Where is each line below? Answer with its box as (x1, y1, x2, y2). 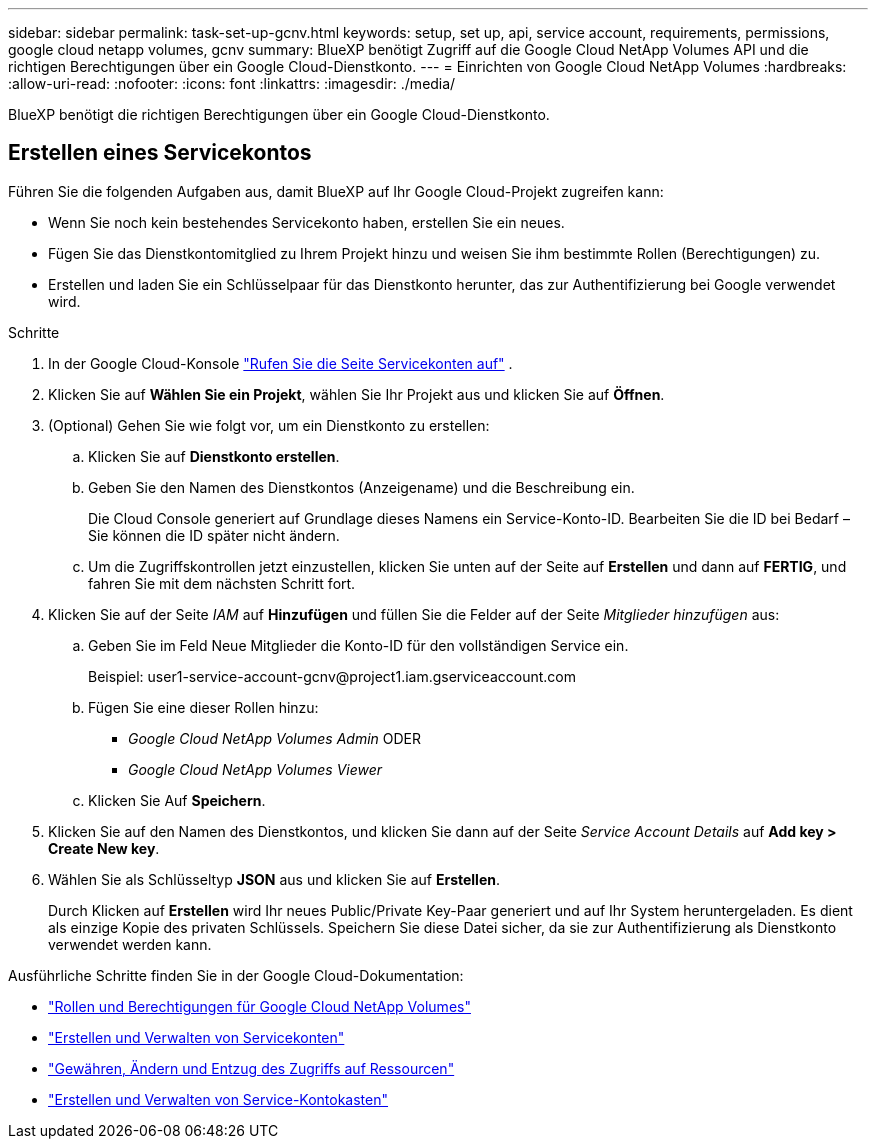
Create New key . (48, 839, 160, 857)
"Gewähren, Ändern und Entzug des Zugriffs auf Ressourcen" (48, 1059, 455, 1077)
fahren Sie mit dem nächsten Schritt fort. (88, 574, 356, 592)
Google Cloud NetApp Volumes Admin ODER (128, 729, 422, 747)
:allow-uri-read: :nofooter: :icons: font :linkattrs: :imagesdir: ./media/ (8, 75, 456, 92)
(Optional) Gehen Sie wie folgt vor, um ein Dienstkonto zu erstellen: (48, 416, 490, 434)
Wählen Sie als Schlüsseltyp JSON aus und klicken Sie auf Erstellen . (48, 870, 501, 888)
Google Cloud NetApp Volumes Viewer (128, 760, 383, 778)
